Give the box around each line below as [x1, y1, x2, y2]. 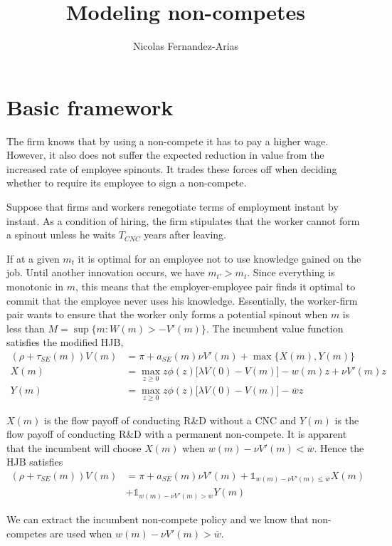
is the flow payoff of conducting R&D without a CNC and [44, 412, 297, 427]
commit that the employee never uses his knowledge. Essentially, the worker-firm [6, 293, 358, 308]
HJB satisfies [6, 454, 63, 469]
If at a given [6, 251, 60, 266]
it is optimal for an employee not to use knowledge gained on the [78, 251, 361, 266]
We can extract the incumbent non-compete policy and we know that [6, 511, 309, 526]
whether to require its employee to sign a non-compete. [6, 175, 247, 190]
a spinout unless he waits [6, 227, 116, 242]
